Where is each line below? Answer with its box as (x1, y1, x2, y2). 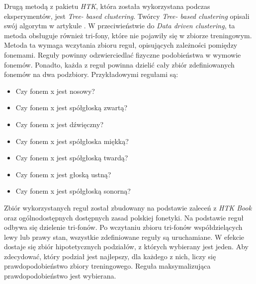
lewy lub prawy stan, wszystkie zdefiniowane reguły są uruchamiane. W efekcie (4, 231, 245, 242)
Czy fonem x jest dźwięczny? (15, 119, 104, 129)
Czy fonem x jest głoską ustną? (15, 169, 111, 179)
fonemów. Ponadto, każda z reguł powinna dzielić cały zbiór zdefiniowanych (4, 59, 235, 70)
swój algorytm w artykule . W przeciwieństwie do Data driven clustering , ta (4, 20, 235, 31)
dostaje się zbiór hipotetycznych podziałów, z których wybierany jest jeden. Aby (4, 241, 249, 252)
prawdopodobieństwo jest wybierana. (4, 271, 116, 281)
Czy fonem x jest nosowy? (15, 85, 95, 96)
